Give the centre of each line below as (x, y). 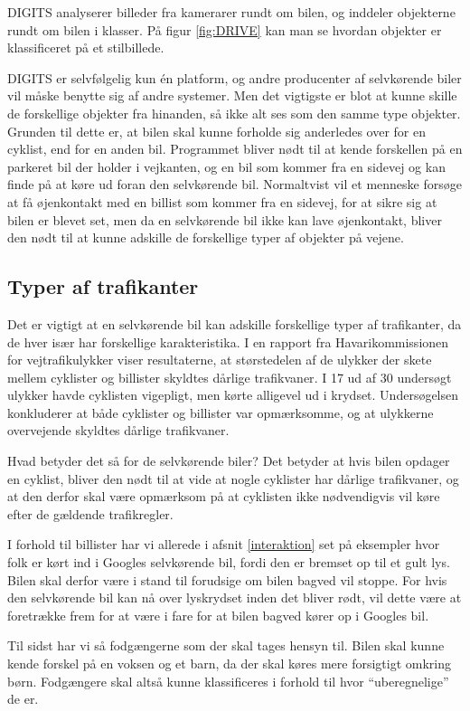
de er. (23, 699)
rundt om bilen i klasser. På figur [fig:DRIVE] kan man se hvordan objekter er (225, 29)
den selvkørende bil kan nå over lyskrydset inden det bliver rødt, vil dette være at (235, 597)
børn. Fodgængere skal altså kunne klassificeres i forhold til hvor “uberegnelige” (228, 681)
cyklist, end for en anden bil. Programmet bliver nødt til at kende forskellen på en (235, 149)
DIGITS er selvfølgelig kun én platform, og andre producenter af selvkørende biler (235, 77)
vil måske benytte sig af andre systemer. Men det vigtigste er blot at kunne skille (232, 95)
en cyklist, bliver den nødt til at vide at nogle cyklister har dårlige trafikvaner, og (233, 478)
